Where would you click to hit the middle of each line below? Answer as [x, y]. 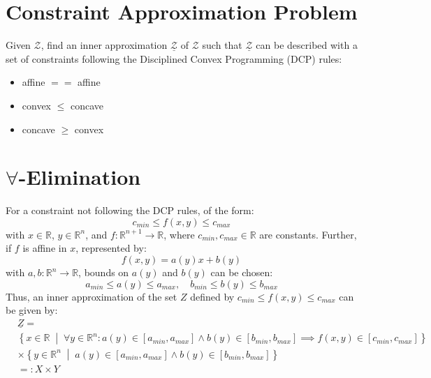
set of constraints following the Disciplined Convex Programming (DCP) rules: [174, 58]
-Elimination [80, 177]
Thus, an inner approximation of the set [92, 296]
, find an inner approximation [104, 45]
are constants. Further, [308, 234]
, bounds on [104, 272]
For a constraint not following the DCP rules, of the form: [130, 210]
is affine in [45, 248]
